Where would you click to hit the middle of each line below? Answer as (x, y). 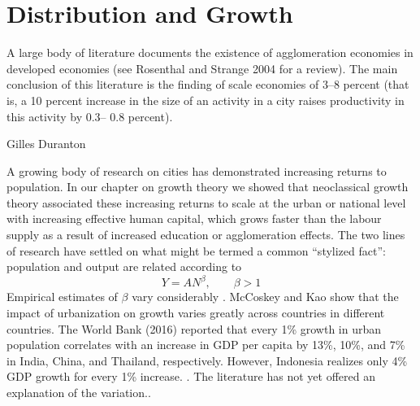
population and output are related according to (124, 266)
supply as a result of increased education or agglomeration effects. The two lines (206, 235)
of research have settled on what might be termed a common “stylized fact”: (196, 250)
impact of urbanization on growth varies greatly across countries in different (196, 312)
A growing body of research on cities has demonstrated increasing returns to (197, 170)
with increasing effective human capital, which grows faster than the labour (194, 218)
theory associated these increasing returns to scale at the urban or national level (206, 202)
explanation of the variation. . (79, 392)
